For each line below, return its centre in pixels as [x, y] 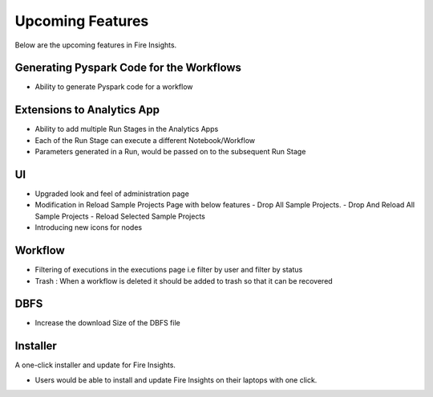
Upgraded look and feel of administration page [112, 194]
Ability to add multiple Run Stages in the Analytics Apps [127, 129]
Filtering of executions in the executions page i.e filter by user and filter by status [169, 270]
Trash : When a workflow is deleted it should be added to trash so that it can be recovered [184, 280]
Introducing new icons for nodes [89, 227]
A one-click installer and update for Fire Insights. [95, 365]
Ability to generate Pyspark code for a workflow [114, 87]
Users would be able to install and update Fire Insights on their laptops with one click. [176, 380]
